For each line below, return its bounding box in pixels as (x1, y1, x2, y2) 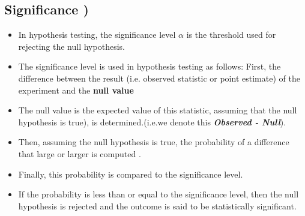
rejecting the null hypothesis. (18, 40, 125, 52)
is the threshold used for (186, 28, 276, 41)
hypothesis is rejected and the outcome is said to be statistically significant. (18, 199, 297, 212)
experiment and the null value (18, 83, 134, 96)
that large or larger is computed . (18, 147, 141, 160)
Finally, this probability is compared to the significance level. (18, 167, 243, 180)
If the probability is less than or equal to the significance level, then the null (18, 188, 299, 200)
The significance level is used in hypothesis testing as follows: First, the (18, 60, 281, 73)
